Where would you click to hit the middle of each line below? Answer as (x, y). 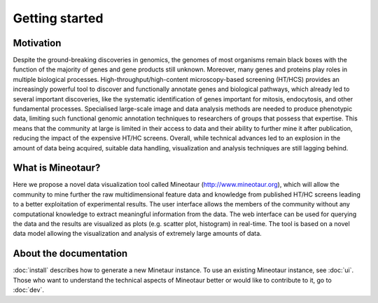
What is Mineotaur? (57, 168)
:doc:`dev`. (29, 290)
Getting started (58, 18)
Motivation (37, 43)
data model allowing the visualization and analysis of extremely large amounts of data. (137, 234)
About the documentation (70, 254)
